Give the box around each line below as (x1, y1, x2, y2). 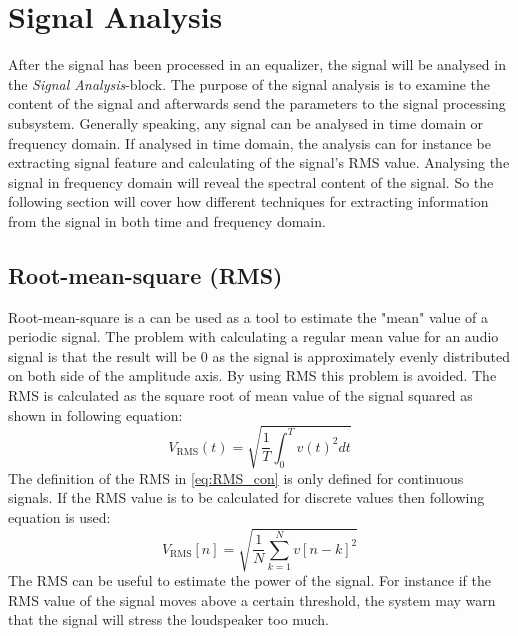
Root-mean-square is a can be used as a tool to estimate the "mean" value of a (8, 306, 489, 327)
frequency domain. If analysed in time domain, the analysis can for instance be (8, 132, 492, 153)
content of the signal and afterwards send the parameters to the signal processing (8, 93, 506, 114)
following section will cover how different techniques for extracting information (8, 191, 489, 212)
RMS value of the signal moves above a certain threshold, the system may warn (8, 589, 496, 610)
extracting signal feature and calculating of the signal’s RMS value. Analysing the (8, 152, 510, 173)
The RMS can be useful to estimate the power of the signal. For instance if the (8, 570, 491, 591)
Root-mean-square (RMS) (8, 259, 283, 290)
